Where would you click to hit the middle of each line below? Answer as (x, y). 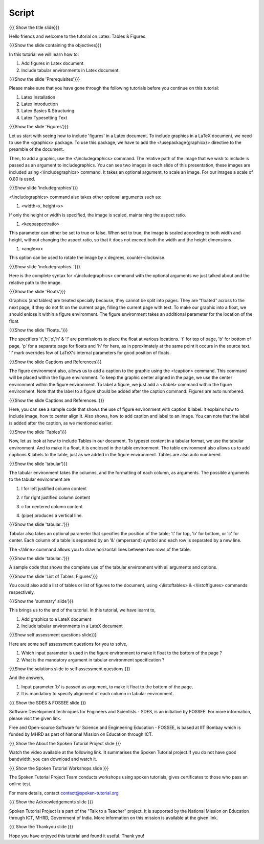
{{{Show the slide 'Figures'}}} (39, 127)
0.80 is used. (22, 179)
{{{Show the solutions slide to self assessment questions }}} (70, 669)
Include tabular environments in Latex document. (70, 70)
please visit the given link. (35, 718)
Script (22, 13)
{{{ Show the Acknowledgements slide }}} (51, 802)
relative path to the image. (35, 282)
